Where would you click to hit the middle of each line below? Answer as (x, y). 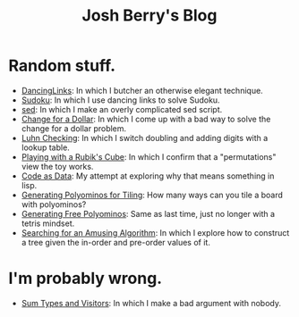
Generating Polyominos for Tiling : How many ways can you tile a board (152, 195)
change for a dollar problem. (74, 128)
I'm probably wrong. (85, 279)
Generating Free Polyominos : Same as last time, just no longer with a (148, 213)
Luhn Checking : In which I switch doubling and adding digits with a (145, 138)
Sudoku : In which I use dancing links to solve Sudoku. (120, 100)
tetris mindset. (48, 223)
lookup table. (46, 147)
